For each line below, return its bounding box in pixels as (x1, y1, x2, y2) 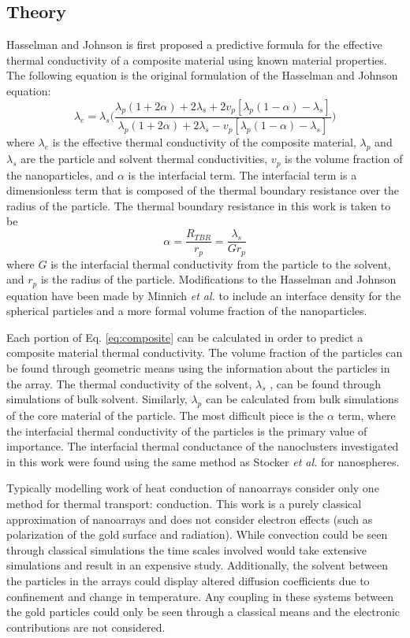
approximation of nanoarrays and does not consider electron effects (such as (6, 510, 373, 527)
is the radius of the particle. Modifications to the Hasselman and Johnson (40, 271, 397, 287)
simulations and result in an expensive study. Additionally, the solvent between (6, 557, 388, 573)
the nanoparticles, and (6, 166, 114, 183)
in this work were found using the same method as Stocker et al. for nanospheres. (6, 453, 400, 469)
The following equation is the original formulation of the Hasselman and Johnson (6, 67, 398, 83)
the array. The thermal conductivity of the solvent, (6, 375, 252, 391)
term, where (337, 407, 396, 423)
